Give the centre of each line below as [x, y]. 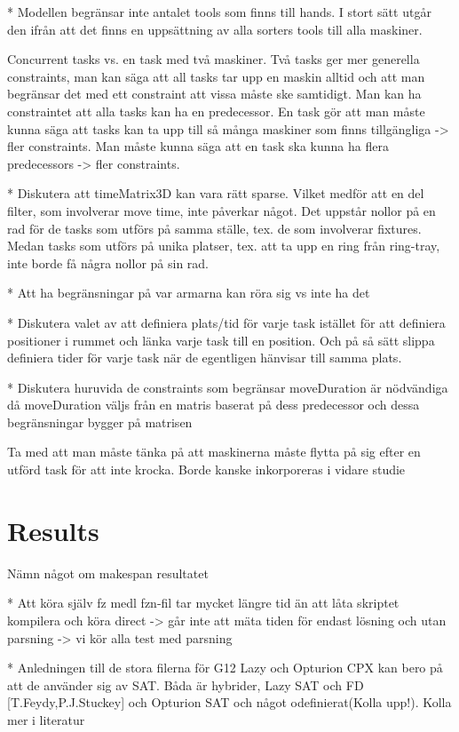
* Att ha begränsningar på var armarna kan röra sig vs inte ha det [189, 293]
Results [53, 530]
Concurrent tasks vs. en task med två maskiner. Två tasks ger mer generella [214, 59]
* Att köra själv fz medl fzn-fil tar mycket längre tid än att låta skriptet [203, 603]
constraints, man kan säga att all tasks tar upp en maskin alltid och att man [216, 76]
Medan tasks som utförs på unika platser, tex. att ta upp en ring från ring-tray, [224, 246]
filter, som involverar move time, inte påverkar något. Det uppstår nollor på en [222, 210]
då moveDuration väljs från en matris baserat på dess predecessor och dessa [214, 405]
